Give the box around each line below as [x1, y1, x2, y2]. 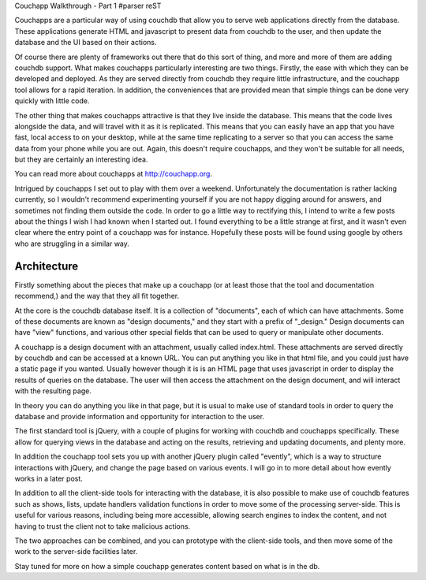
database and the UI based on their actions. [14, 38, 157, 47]
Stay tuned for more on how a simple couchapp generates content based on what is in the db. [14, 561, 320, 571]
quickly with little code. [14, 96, 90, 106]
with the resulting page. [14, 386, 92, 396]
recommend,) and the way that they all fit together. [14, 292, 180, 301]
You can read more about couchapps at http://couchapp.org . [14, 169, 213, 179]
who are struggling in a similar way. [14, 239, 130, 248]
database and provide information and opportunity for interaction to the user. [14, 412, 264, 422]
